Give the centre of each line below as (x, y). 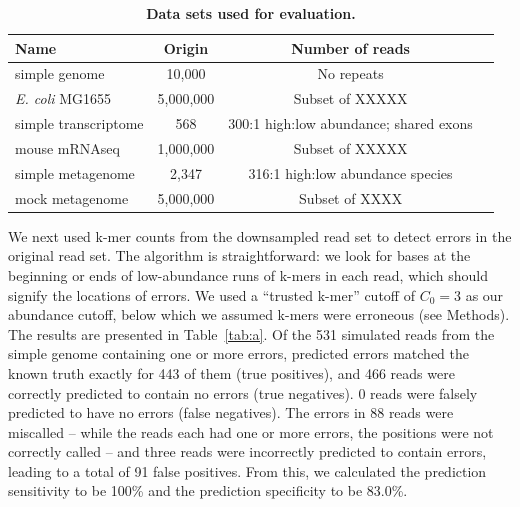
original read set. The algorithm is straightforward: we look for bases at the (239, 255)
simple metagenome (75, 172)
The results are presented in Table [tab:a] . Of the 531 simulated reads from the (251, 333)
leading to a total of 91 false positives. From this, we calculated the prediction (247, 470)
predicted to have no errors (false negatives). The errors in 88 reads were (231, 412)
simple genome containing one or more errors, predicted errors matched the (238, 353)
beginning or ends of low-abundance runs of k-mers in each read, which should (248, 274)
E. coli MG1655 (63, 98)
